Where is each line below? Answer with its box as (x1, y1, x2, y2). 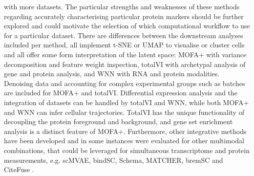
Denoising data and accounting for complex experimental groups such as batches (4, 78, 245, 88)
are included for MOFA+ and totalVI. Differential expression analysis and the (4, 88, 238, 98)
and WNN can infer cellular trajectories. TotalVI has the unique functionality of (4, 107, 244, 117)
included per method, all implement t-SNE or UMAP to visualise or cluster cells (4, 40, 245, 50)
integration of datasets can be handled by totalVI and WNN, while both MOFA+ (4, 97, 249, 107)
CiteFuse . (4, 164, 34, 175)
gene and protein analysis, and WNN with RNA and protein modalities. (4, 68, 220, 79)
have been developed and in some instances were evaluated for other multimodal (4, 135, 244, 146)
